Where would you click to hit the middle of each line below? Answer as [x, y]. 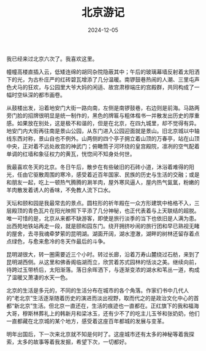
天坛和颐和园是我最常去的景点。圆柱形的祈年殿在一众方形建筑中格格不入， [100, 202]
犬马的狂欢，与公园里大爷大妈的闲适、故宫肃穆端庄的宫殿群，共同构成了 [103, 87]
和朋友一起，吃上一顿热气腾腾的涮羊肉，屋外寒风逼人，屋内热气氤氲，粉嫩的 [103, 182]
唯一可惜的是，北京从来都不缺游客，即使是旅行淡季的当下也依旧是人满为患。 [103, 218]
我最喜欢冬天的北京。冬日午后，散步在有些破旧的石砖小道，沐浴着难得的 [97, 167]
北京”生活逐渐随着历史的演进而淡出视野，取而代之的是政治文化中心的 [107, 298]
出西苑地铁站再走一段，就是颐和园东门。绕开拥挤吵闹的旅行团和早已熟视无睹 [103, 226]
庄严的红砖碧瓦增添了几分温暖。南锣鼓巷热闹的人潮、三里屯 [119, 79]
